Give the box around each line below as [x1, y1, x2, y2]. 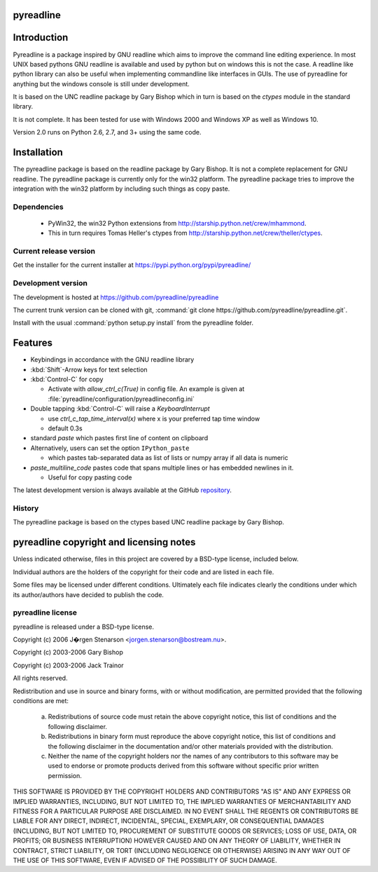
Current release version [13, 246, 96, 256]
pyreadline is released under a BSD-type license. [13, 622, 154, 631]
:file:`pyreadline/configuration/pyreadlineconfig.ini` [48, 395, 195, 403]
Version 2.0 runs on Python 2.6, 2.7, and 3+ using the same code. [13, 128, 202, 137]
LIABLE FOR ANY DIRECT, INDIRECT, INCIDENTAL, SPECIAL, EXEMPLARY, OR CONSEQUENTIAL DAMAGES [13, 817, 325, 825]
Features [13, 337, 52, 349]
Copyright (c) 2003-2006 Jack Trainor [13, 661, 124, 669]
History [13, 503, 39, 513]
